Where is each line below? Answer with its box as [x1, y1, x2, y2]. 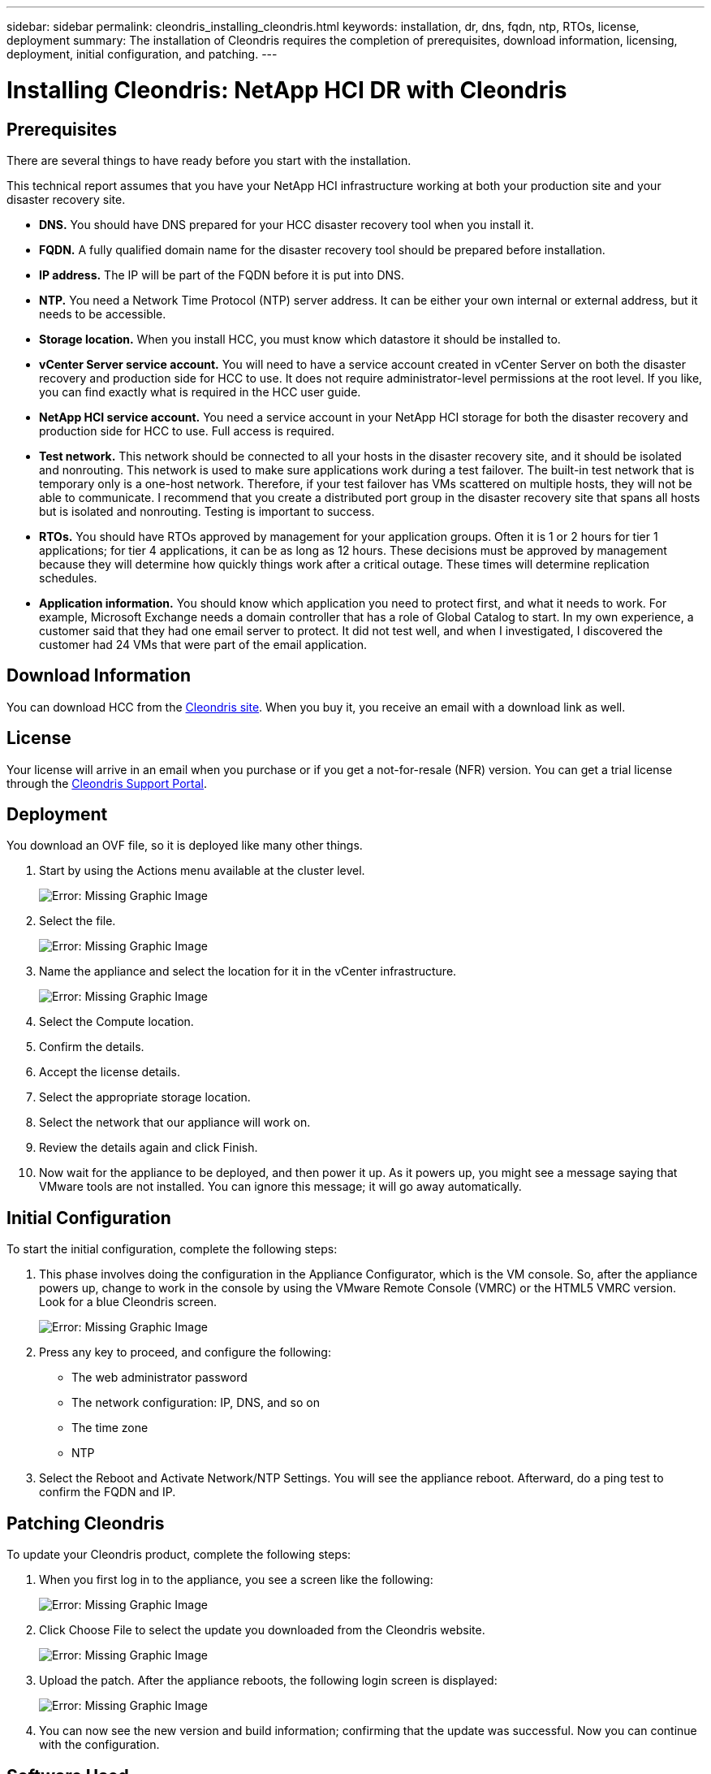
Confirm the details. [39, 1040, 144, 1054]
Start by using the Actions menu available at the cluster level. [39, 863, 365, 878]
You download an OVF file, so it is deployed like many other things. [6, 838, 363, 853]
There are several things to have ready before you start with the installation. [6, 153, 412, 167]
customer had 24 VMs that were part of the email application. [39, 637, 367, 651]
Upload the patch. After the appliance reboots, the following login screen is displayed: [39, 1673, 498, 1688]
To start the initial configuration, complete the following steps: [6, 1242, 338, 1257]
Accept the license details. [39, 1065, 181, 1080]
